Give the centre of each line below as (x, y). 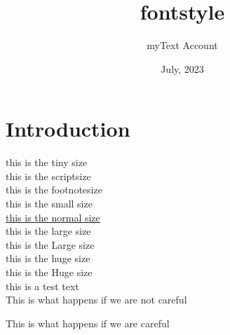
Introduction (68, 129)
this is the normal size (53, 217)
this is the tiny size (47, 162)
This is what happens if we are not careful (96, 300)
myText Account (182, 45)
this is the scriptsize (48, 176)
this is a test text (42, 286)
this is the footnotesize (54, 190)
